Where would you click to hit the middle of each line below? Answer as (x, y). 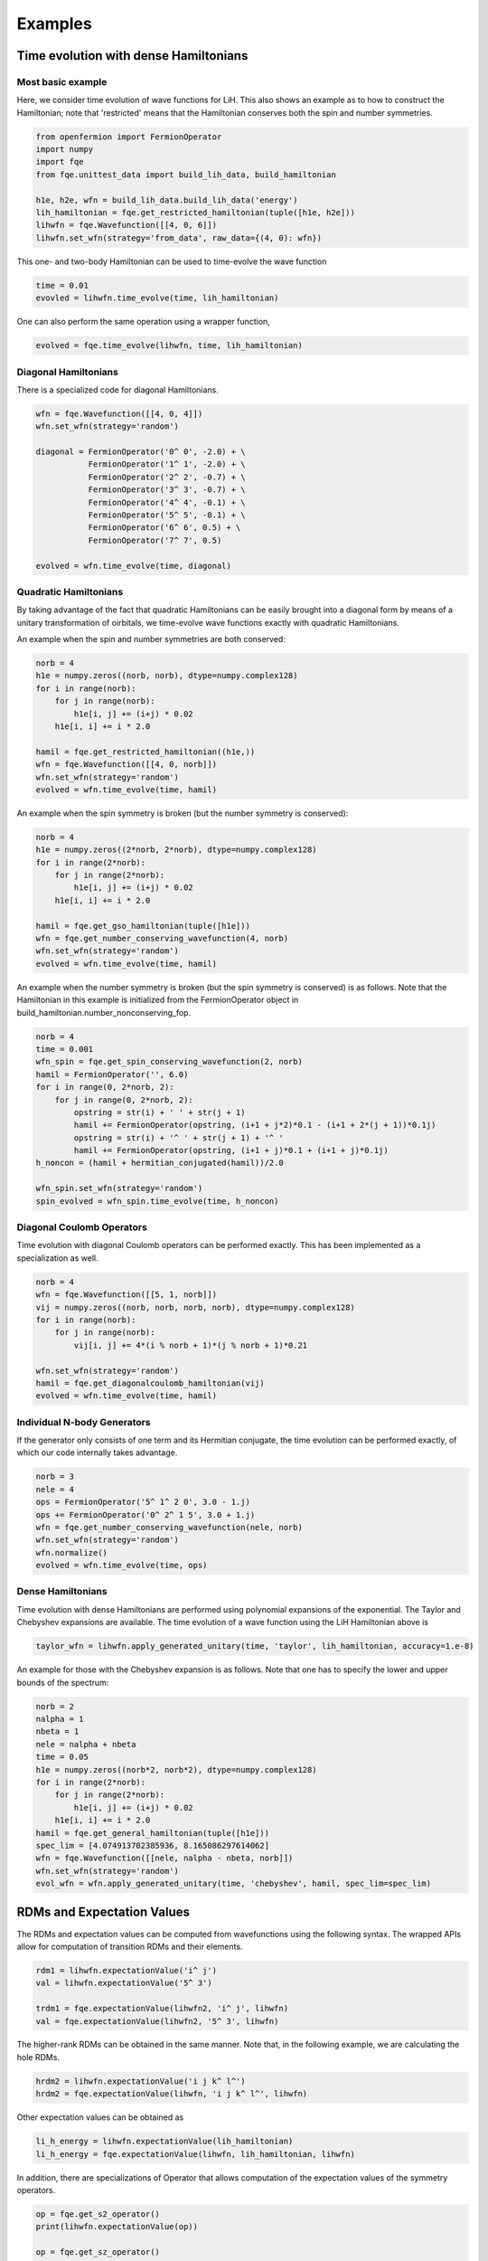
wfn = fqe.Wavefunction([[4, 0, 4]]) (119, 413)
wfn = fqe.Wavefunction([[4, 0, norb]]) (126, 765)
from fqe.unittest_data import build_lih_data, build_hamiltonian (186, 175)
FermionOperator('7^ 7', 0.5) (155, 540)
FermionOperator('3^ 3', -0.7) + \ (167, 490)
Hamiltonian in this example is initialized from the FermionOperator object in (158, 1000)
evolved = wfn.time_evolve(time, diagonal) (134, 566)
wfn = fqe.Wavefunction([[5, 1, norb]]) (126, 1295)
